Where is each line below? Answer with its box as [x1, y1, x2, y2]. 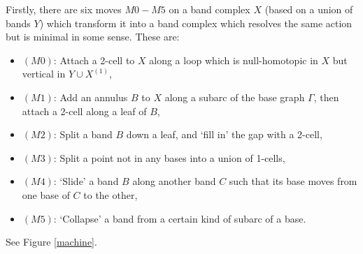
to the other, [83, 187, 138, 202]
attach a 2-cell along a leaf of [22, 103, 147, 118]
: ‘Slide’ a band [53, 174, 119, 188]
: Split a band [53, 127, 113, 142]
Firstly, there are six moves [6, 2, 122, 16]
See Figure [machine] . [6, 234, 97, 249]
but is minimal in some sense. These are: [6, 29, 180, 44]
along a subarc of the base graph [164, 89, 305, 104]
